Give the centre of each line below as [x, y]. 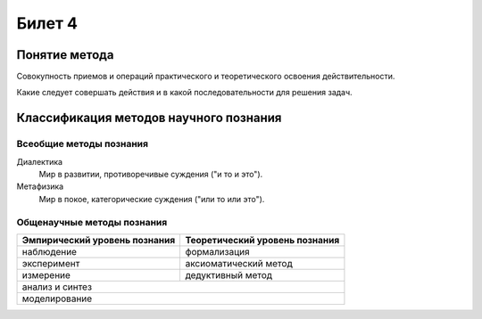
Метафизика [40, 186]
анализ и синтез [57, 287]
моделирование [57, 299]
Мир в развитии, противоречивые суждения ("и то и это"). [151, 174]
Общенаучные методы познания [92, 222]
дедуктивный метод [229, 274]
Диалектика [39, 161]
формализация [217, 251]
